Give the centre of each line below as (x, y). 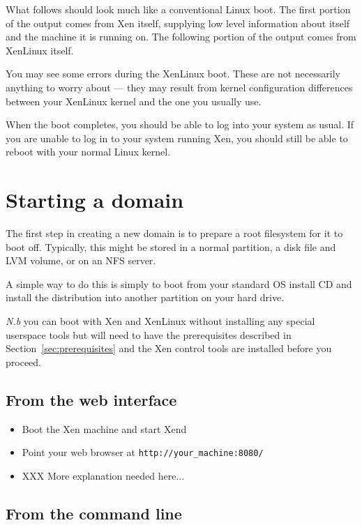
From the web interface (91, 399)
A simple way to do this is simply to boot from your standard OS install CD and (179, 283)
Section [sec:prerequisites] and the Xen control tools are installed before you (169, 348)
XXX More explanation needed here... (103, 475)
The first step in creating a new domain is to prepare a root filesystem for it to (174, 233)
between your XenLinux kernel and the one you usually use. (134, 101)
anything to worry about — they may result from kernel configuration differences (179, 87)
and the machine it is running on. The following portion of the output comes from (181, 37)
